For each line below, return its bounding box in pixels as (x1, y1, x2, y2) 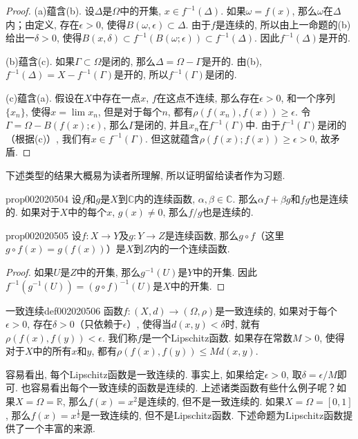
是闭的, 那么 (101, 53, 156, 68)
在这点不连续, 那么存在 (156, 90, 260, 104)
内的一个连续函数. (149, 241, 230, 256)
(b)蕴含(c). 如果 (6, 53, 75, 68)
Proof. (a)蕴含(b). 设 (6, 3, 95, 17)
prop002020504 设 (6, 191, 82, 205)
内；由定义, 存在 (6, 17, 79, 31)
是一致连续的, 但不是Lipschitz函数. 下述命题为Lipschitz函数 (80, 407, 343, 422)
